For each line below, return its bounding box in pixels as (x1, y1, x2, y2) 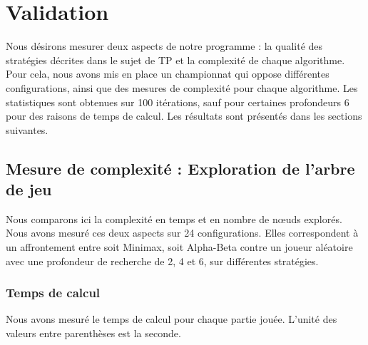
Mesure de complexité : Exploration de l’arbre (6, 157, 355, 179)
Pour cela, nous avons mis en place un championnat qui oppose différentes (6, 66, 329, 81)
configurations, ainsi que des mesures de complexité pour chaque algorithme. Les (6, 80, 358, 95)
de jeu (6, 178, 52, 200)
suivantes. (6, 122, 48, 137)
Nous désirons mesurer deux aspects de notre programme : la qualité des (6, 38, 323, 53)
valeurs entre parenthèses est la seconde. (6, 326, 181, 341)
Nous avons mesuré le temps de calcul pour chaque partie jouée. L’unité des (6, 311, 337, 326)
